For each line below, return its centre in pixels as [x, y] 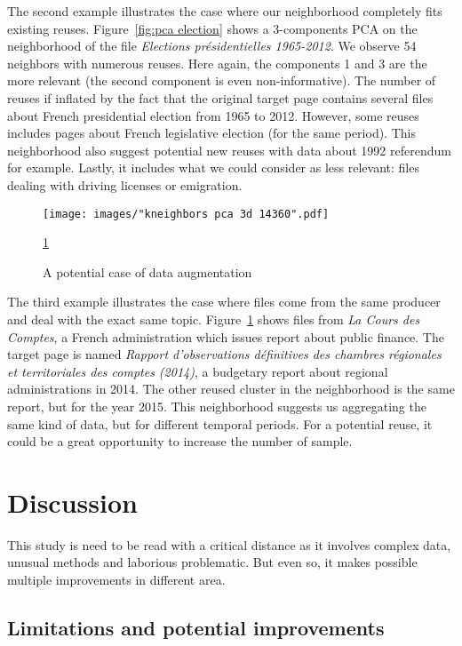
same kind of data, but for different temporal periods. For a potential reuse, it [220, 423]
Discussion [72, 502]
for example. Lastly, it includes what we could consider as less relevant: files [213, 167]
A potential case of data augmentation [147, 271]
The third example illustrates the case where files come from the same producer [224, 302]
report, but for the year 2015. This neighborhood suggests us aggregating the [217, 406]
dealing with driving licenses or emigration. [125, 184]
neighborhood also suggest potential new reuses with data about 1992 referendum [229, 150]
